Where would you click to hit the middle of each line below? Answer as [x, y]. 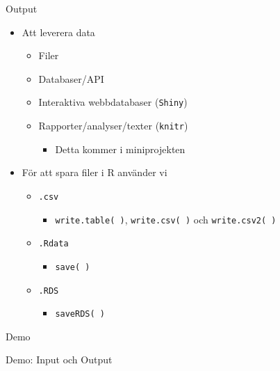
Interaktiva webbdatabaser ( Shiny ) [113, 102]
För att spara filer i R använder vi [94, 172]
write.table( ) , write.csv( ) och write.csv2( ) [166, 219]
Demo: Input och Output [59, 360]
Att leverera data [58, 32]
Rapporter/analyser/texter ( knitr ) [113, 126]
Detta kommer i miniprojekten [120, 149]
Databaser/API [71, 78]
